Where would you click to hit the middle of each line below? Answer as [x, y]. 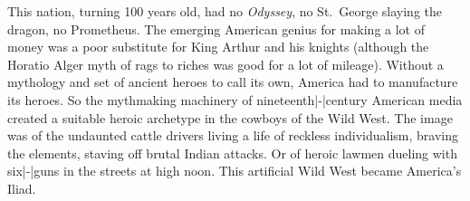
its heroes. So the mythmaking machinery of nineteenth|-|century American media [235, 99]
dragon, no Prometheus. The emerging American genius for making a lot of [216, 29]
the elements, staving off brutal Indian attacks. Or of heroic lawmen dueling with [232, 153]
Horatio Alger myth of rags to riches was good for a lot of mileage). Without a [225, 64]
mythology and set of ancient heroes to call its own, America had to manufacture [233, 82]
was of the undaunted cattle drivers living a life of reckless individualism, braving [233, 135]
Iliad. [22, 188]
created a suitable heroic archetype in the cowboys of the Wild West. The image [230, 117]
